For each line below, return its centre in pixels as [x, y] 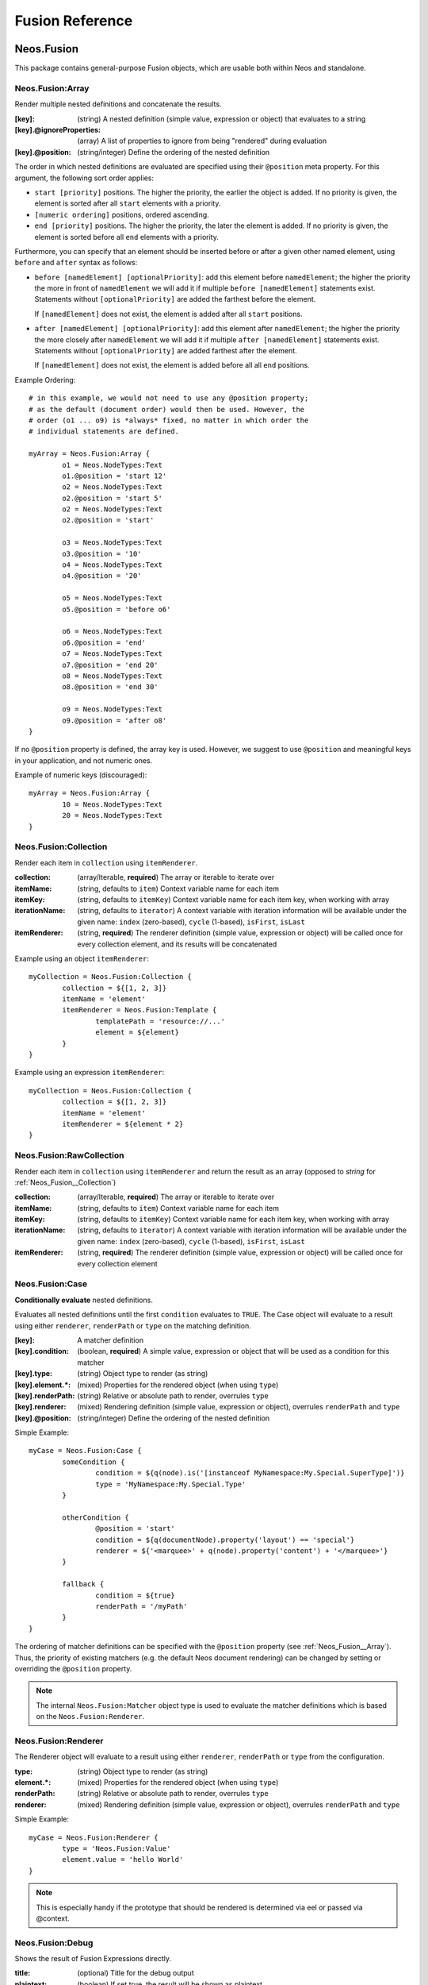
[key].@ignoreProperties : [58, 129]
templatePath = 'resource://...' [160, 1021]
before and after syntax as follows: [76, 263]
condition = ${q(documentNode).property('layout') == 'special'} [225, 1540]
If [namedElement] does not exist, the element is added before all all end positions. [172, 365]
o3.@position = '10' [102, 553]
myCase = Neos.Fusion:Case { [85, 1451]
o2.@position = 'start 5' [112, 498]
